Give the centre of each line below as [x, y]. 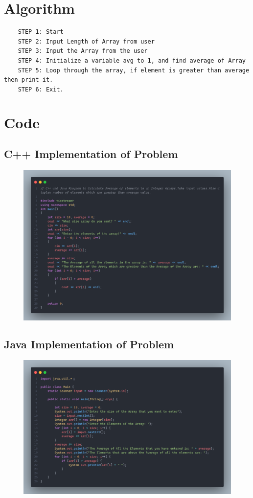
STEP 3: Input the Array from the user [83, 51]
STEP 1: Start [41, 32]
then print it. [29, 80]
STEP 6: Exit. [41, 89]
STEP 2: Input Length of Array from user [86, 41]
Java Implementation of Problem [89, 344]
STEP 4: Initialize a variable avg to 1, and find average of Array [132, 60]
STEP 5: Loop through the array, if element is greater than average [134, 70]
